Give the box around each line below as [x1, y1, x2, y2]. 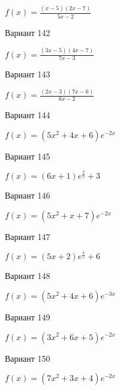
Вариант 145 [5, 149, 50, 162]
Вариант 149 [5, 310, 50, 323]
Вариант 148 [5, 269, 50, 282]
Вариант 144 [5, 109, 50, 121]
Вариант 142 [5, 26, 50, 38]
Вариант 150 [5, 352, 50, 364]
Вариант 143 [5, 68, 50, 80]
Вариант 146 [5, 189, 50, 202]
